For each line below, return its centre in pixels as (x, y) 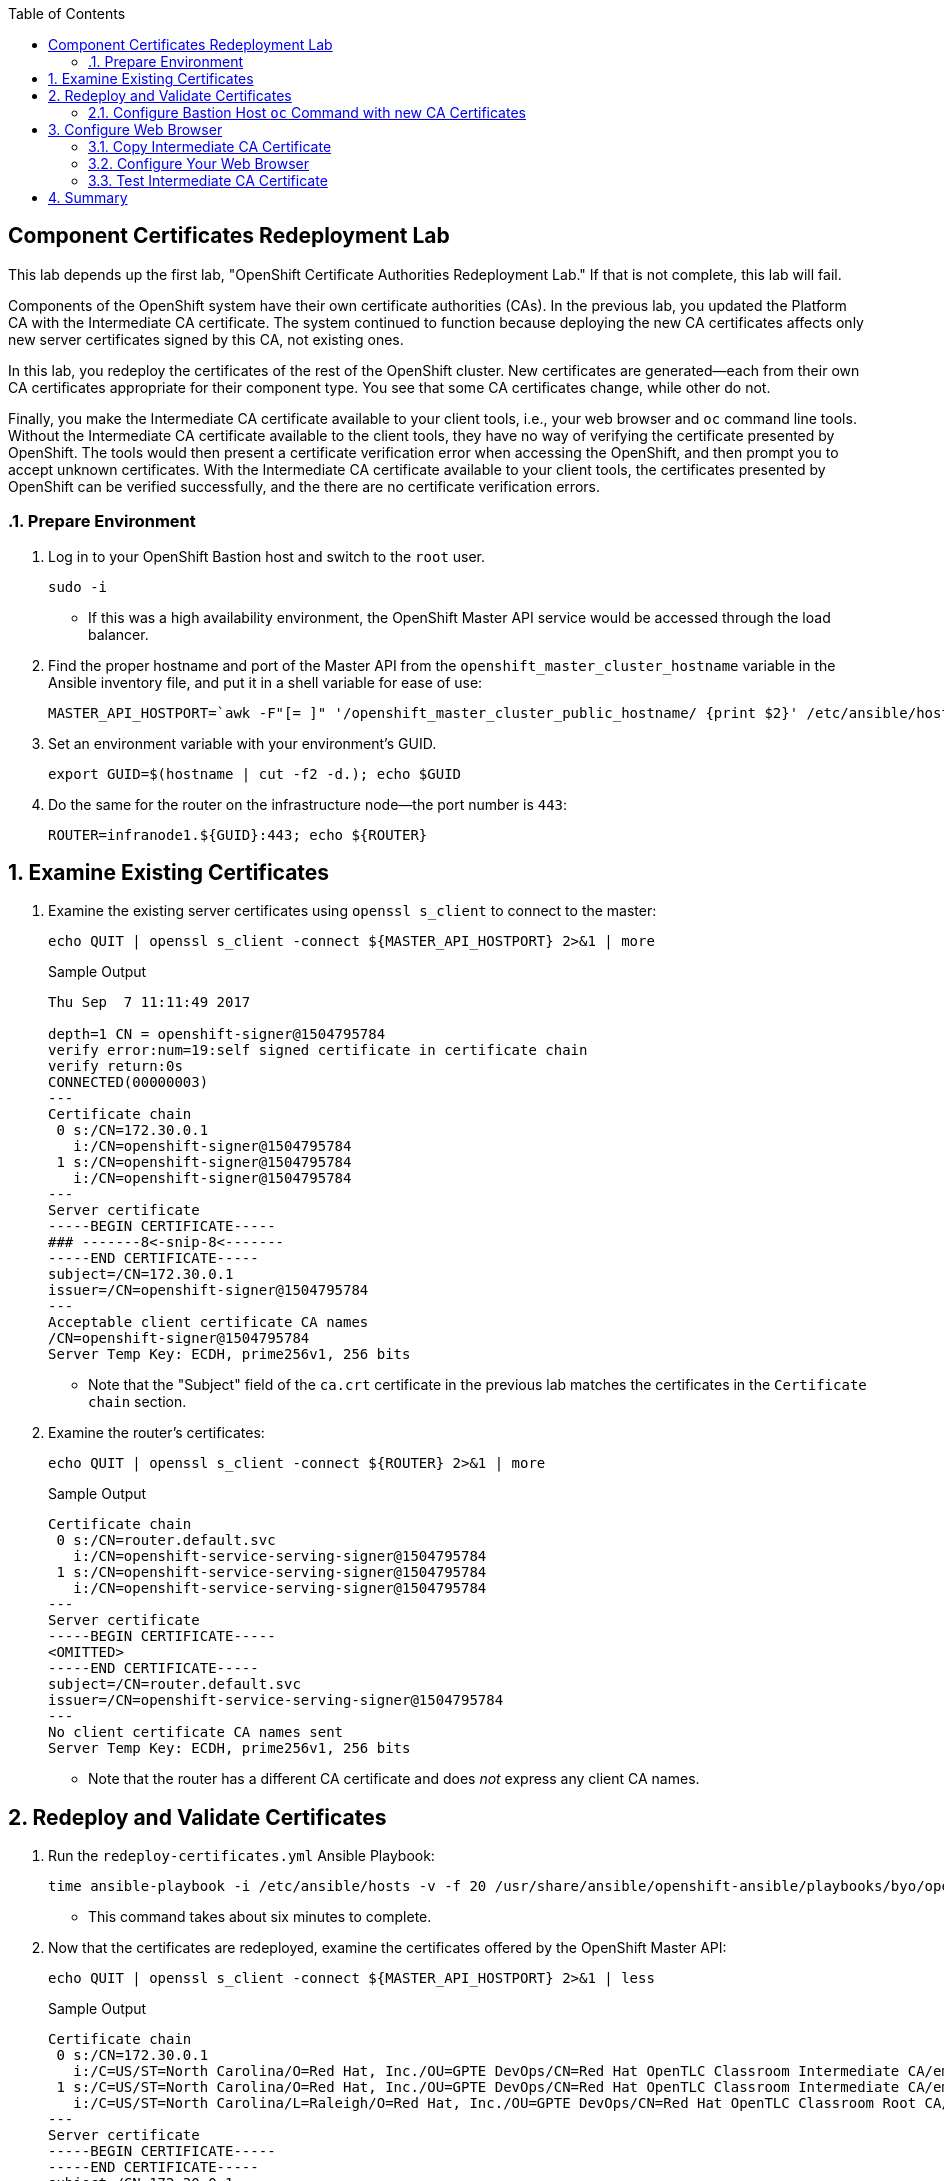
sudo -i (78, 586)
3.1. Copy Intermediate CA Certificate (210, 146)
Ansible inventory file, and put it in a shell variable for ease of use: (265, 682)
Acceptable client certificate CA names (208, 1322)
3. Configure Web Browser (135, 129)
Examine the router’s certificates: (156, 1433)
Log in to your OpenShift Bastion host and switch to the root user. (267, 556)
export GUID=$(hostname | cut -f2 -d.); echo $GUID (255, 773)
